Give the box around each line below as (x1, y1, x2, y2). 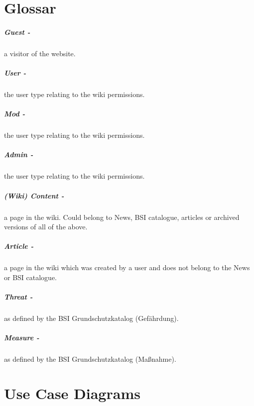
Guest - (4, 26, 30, 37)
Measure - (4, 332, 39, 343)
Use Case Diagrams (4, 383, 140, 403)
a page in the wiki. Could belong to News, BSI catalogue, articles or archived (4, 211, 240, 222)
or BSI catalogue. (4, 272, 57, 282)
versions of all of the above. (4, 221, 88, 232)
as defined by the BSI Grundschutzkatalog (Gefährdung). (4, 313, 179, 323)
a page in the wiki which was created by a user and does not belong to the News (4, 262, 250, 273)
